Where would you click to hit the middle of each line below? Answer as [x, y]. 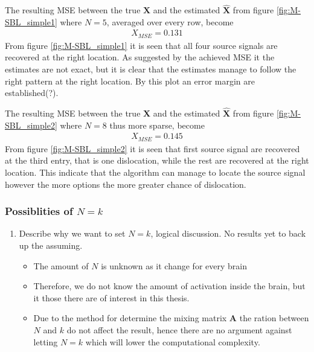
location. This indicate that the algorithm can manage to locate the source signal [155, 172]
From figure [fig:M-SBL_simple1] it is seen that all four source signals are [141, 45]
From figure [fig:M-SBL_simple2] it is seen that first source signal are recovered [152, 148]
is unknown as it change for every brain [174, 265]
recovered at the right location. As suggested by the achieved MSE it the [140, 57]
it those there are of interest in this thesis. [111, 297]
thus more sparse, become [157, 125]
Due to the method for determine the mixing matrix [130, 318]
